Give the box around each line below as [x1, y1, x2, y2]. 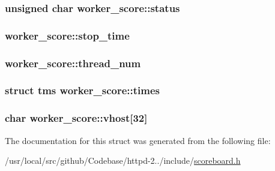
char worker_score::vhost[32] [5, 110, 148, 125]
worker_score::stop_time [5, 28, 130, 43]
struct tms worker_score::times [5, 83, 160, 98]
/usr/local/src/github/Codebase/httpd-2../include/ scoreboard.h [5, 154, 241, 167]
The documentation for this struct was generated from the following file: [5, 134, 271, 146]
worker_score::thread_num [5, 55, 141, 70]
